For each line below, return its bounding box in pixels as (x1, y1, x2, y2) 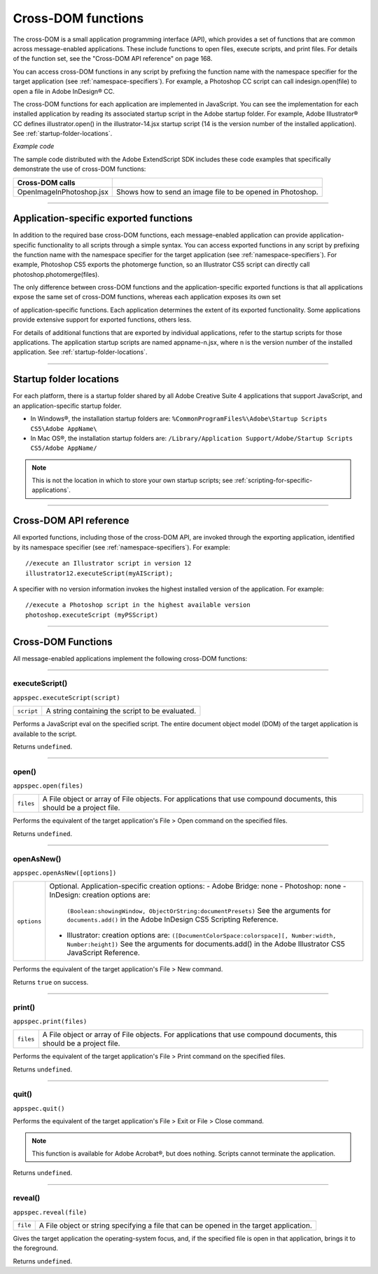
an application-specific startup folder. (13, 402, 122, 410)
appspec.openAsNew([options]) (13, 869, 117, 877)
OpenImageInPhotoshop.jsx (17, 186, 108, 196)
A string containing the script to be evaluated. (45, 706, 197, 716)
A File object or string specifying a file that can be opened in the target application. (38, 1220, 313, 1230)
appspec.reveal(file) (13, 1208, 87, 1216)
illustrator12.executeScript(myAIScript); (25, 569, 174, 577)
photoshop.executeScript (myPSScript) (25, 610, 159, 619)
